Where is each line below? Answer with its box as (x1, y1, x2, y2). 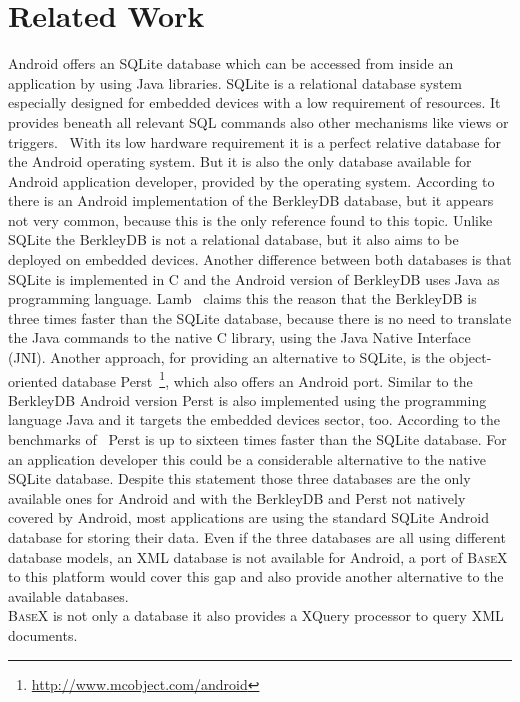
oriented (8, 370, 58, 391)
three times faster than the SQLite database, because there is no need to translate (8, 307, 512, 328)
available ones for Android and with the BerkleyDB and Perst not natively (8, 487, 466, 508)
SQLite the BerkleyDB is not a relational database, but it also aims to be (8, 229, 459, 250)
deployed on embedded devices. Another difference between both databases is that (8, 249, 512, 270)
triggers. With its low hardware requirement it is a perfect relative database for (8, 131, 501, 152)
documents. (8, 625, 78, 645)
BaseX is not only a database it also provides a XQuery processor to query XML (8, 605, 504, 626)
